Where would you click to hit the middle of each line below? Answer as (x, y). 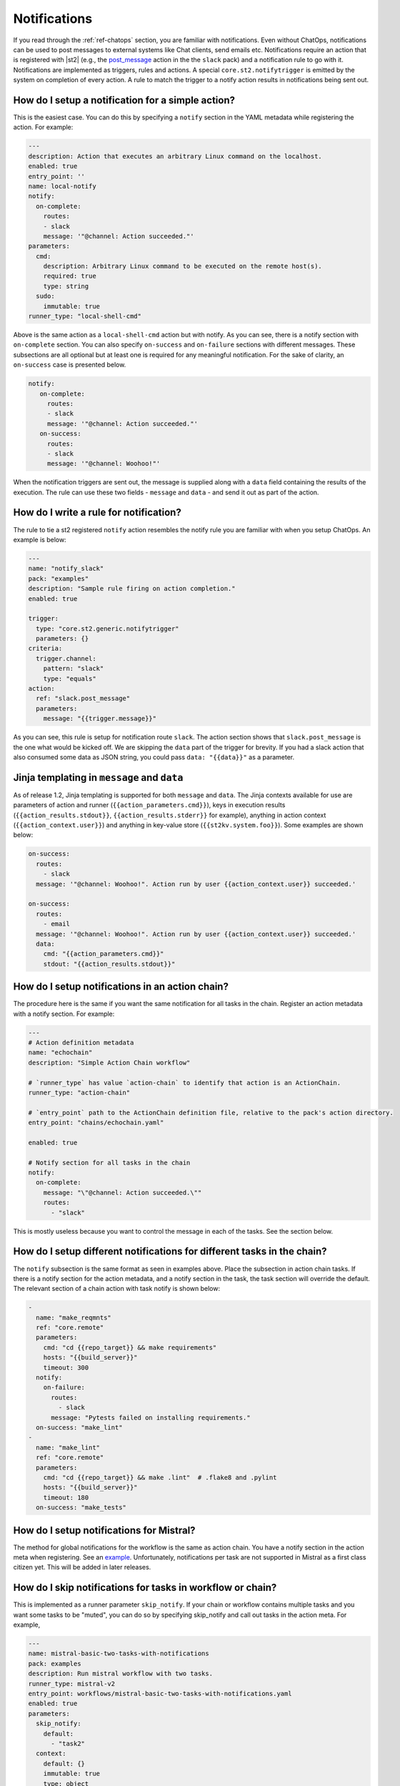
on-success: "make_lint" (79, 1427)
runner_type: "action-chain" (79, 1092)
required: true (70, 276)
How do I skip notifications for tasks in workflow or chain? (145, 1588)
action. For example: (43, 127)
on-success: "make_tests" (81, 1508)
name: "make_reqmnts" (74, 1317)
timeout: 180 (66, 1497)
